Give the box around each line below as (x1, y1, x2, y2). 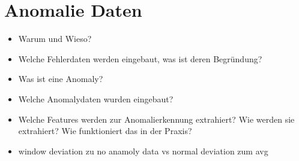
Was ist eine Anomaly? (18, 72, 103, 85)
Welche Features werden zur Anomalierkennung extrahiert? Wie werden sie (18, 113, 295, 125)
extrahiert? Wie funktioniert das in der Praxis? (18, 124, 192, 137)
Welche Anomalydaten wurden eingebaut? (18, 92, 174, 105)
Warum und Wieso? (18, 32, 92, 45)
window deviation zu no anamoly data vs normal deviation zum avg (18, 144, 268, 157)
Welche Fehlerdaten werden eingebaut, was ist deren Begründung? (18, 52, 262, 65)
